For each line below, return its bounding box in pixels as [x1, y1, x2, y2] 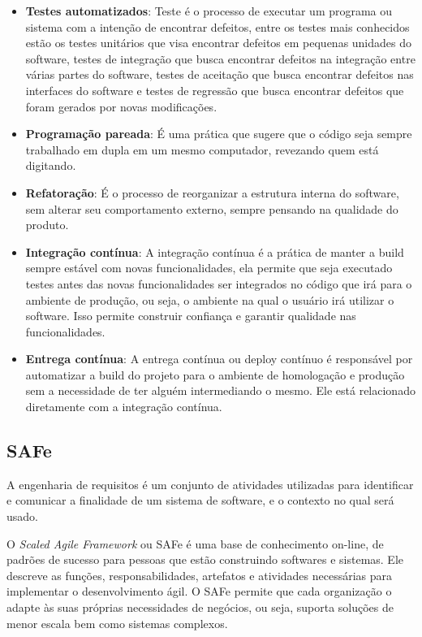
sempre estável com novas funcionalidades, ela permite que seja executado [25, 259, 393, 276]
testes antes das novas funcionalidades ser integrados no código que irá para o [25, 275, 412, 292]
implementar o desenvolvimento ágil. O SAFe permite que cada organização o [6, 583, 392, 600]
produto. [25, 216, 69, 233]
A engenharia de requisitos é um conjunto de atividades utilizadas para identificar [6, 475, 414, 492]
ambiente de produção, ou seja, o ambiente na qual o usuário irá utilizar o [25, 291, 394, 308]
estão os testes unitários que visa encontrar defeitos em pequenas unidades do [25, 34, 412, 51]
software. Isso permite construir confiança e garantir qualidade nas [25, 307, 356, 324]
